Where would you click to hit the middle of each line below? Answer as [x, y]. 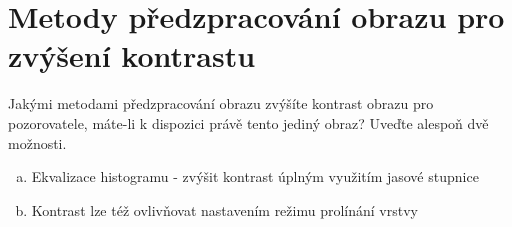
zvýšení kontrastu [132, 55]
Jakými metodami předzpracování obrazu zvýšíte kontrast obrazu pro [221, 103]
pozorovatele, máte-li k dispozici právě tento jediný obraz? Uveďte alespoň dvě [248, 122]
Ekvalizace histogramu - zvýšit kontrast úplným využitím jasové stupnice [255, 176]
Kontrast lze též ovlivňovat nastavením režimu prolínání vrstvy [224, 209]
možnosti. [37, 142]
